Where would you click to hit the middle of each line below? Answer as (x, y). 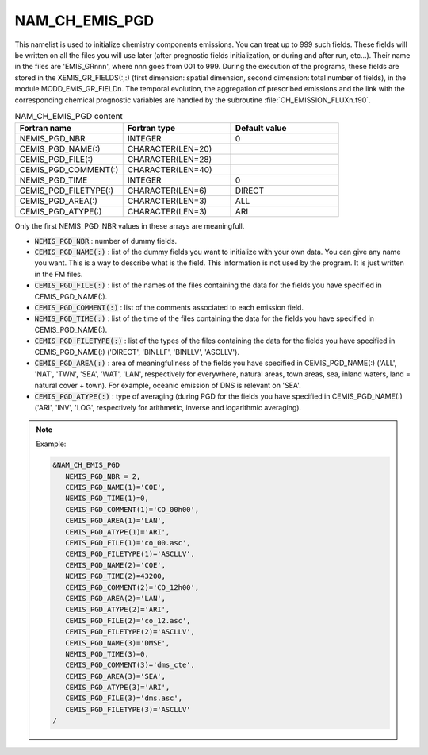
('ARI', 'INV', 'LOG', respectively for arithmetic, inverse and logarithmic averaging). (168, 407)
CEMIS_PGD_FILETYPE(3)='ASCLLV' (128, 709)
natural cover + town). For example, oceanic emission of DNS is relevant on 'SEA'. (168, 385)
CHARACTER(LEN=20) (170, 149)
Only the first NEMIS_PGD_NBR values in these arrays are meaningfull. (130, 226)
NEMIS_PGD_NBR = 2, (103, 476)
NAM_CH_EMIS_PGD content (69, 117)
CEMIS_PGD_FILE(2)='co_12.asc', (128, 620)
